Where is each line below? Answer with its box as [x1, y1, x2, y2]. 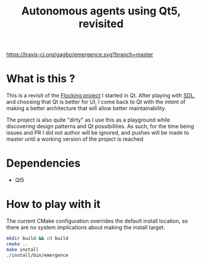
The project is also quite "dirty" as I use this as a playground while [6, 116, 170, 124]
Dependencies [6, 156, 81, 170]
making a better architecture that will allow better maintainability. [6, 105, 167, 112]
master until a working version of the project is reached [6, 135, 143, 143]
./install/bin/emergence [6, 252, 69, 258]
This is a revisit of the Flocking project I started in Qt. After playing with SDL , [6, 92, 196, 99]
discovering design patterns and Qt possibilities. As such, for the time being [6, 123, 194, 130]
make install [6, 247, 39, 253]
